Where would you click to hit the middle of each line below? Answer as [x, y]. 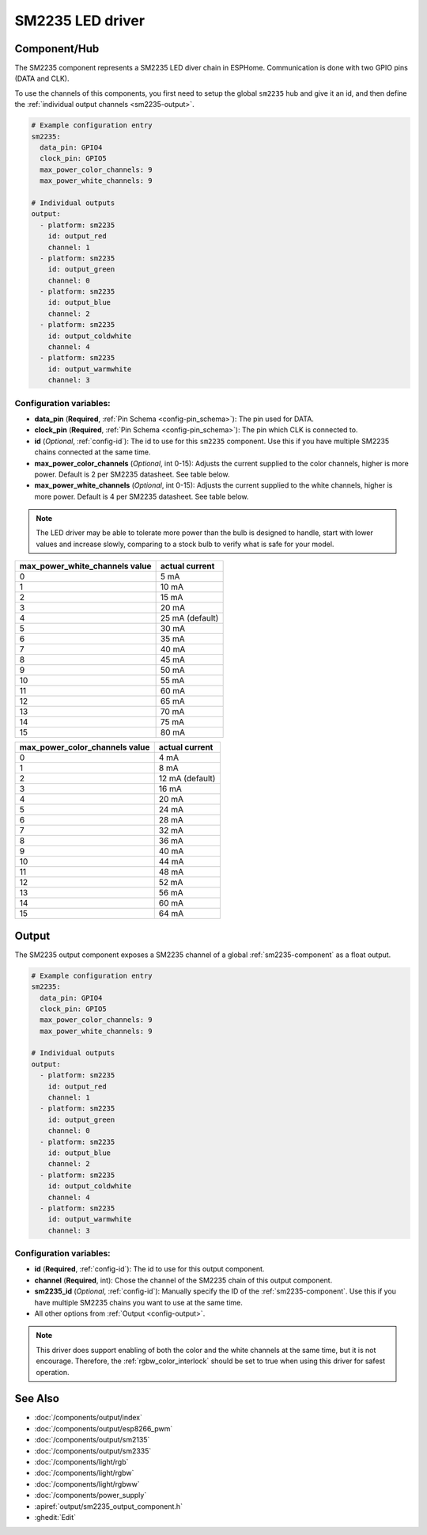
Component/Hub [57, 49]
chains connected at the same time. [93, 452]
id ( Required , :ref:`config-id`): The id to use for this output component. [149, 1269]
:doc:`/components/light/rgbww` [87, 1484]
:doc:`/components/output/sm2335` [93, 1451]
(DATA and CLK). [42, 78]
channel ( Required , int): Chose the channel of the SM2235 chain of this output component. [183, 1280]
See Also [37, 1398]
